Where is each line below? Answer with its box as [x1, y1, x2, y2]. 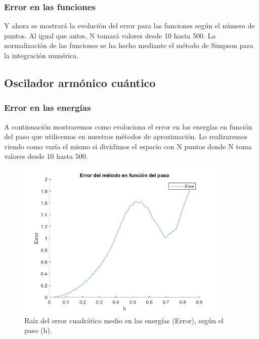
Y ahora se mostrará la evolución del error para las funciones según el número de [4, 20, 255, 31]
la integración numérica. [4, 50, 79, 60]
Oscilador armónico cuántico [4, 74, 156, 90]
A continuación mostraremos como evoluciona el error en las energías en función [4, 121, 252, 132]
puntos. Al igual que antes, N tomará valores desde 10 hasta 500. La [4, 30, 216, 40]
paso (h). [24, 325, 52, 335]
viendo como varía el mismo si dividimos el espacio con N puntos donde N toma [4, 141, 252, 151]
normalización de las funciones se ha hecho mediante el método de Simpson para [4, 40, 253, 51]
